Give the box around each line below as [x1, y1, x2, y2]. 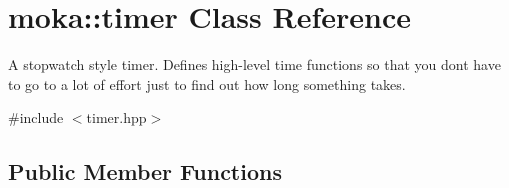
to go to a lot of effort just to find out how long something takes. [8, 73, 406, 94]
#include [8, 107, 64, 128]
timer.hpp [86, 107, 147, 128]
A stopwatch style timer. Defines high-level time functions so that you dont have [8, 54, 501, 75]
